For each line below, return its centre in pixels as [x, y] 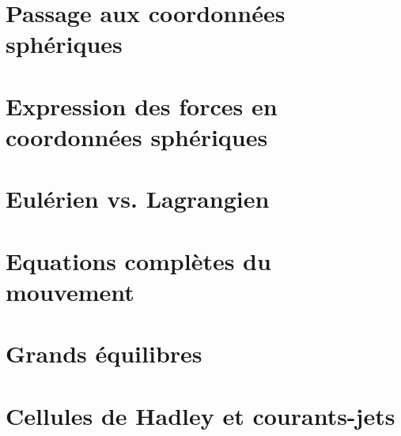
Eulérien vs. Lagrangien [138, 199]
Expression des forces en [142, 105]
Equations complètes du [138, 260]
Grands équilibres [104, 353]
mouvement [70, 291]
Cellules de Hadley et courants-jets [200, 415]
